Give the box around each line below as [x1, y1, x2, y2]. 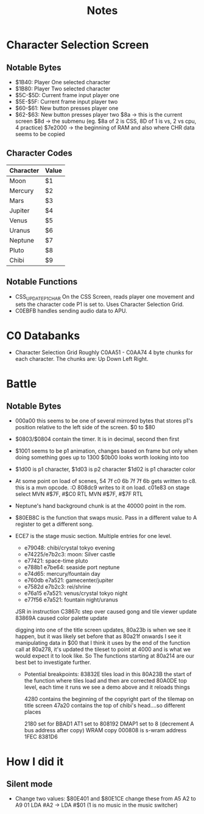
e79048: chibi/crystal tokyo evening [24, 544, 115, 551]
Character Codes [6, 148, 73, 159]
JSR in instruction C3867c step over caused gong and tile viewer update [15, 608, 197, 616]
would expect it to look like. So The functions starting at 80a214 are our [15, 652, 195, 660]
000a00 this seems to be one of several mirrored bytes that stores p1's [15, 417, 193, 424]
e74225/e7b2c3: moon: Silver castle [24, 551, 116, 558]
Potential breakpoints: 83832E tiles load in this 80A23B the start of [24, 670, 192, 678]
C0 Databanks [6, 329, 80, 343]
